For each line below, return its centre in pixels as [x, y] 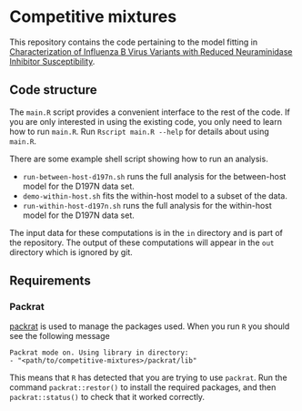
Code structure [53, 90]
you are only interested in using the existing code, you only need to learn [146, 121]
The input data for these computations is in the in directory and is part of [146, 232]
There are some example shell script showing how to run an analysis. [139, 159]
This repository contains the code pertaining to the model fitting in [133, 42]
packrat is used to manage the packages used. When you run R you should [150, 326]
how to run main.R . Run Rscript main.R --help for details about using [140, 131]
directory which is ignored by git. [71, 252]
